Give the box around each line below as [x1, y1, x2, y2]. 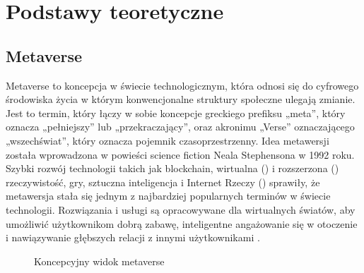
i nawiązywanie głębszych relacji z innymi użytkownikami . [6, 230, 260, 245]
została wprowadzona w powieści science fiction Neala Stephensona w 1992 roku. [6, 147, 355, 162]
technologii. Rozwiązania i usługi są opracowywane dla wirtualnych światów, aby [6, 202, 356, 217]
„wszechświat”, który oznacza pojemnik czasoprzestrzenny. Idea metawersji [6, 133, 329, 147]
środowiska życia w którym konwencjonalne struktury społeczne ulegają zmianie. [6, 92, 356, 107]
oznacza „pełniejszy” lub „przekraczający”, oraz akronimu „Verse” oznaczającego [6, 119, 355, 134]
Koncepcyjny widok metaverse [34, 253, 165, 268]
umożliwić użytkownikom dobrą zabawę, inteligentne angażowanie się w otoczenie [6, 216, 358, 231]
